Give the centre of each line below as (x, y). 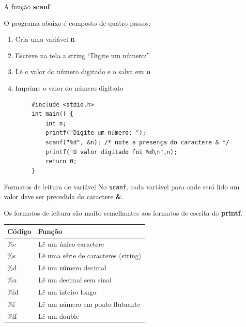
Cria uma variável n (45, 39)
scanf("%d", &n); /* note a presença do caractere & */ (137, 142)
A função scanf (27, 6)
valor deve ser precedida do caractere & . (64, 196)
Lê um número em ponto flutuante (89, 304)
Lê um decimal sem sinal (75, 280)
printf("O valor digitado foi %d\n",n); (111, 152)
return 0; (61, 162)
